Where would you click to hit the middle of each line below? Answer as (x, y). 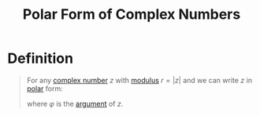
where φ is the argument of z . (75, 103)
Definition (41, 58)
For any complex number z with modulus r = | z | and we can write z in (139, 80)
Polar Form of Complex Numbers (132, 14)
